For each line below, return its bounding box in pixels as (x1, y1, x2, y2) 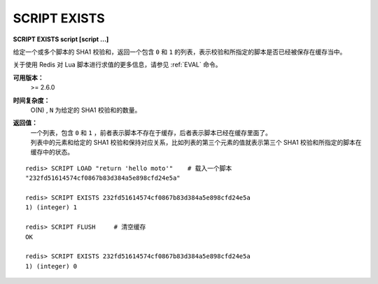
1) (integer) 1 (25, 204, 78, 211)
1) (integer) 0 (25, 262, 78, 270)
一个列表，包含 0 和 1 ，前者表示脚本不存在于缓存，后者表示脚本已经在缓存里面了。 (30, 128, 272, 136)
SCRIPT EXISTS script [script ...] (13, 35, 109, 43)
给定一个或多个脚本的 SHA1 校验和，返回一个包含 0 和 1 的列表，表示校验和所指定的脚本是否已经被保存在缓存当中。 (13, 48, 346, 56)
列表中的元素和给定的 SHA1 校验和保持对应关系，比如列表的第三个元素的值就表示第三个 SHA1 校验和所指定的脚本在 (30, 139, 362, 147)
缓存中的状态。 (30, 148, 73, 157)
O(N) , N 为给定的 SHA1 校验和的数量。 (30, 106, 141, 114)
